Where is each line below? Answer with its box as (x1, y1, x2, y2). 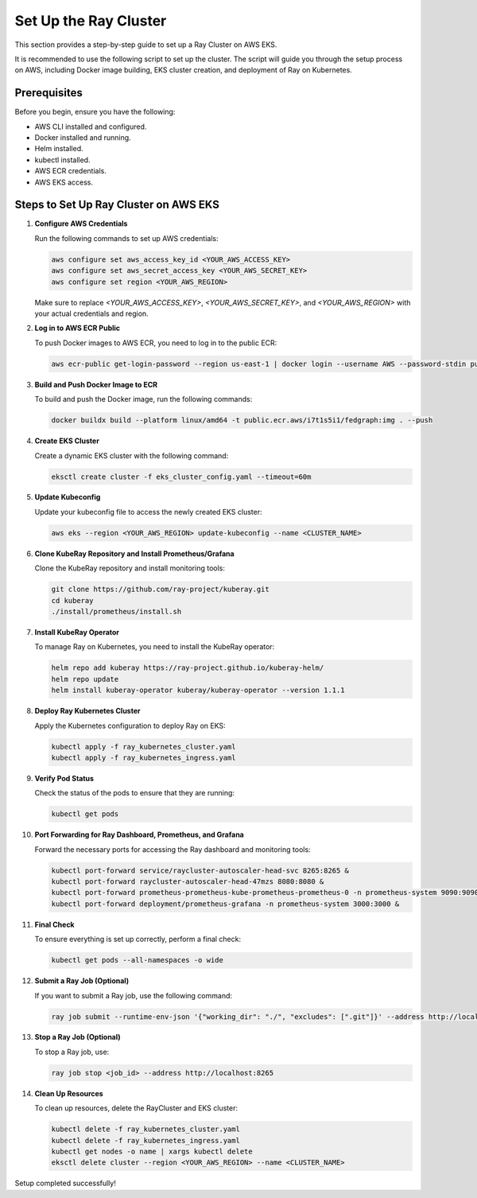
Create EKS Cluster (34, 436, 99, 445)
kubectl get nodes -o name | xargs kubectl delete (51, 1147, 254, 1156)
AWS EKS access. (34, 177, 94, 187)
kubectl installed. (34, 155, 91, 165)
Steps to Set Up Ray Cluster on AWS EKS (14, 198, 220, 212)
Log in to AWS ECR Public (34, 323, 121, 333)
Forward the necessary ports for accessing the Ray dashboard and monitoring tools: (34, 844, 311, 854)
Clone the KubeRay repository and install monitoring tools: (34, 563, 226, 573)
